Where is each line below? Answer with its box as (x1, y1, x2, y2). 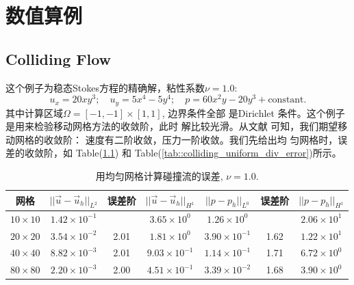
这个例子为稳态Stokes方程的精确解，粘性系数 (5, 80, 205, 94)
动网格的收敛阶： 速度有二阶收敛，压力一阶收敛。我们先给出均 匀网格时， (5, 132, 338, 146)
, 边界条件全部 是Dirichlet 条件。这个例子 (162, 105, 345, 120)
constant (268, 95, 304, 105)
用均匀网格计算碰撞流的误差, (95, 169, 223, 183)
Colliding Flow (5, 48, 112, 69)
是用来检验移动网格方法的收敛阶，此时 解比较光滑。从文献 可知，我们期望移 (5, 119, 348, 133)
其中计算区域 (5, 105, 63, 120)
